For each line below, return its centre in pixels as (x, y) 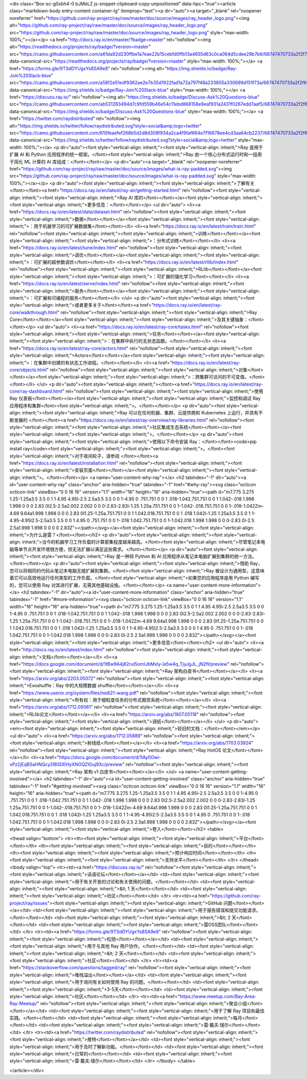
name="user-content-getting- (216, 771)
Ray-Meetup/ (23, 1004)
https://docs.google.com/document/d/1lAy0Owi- (110, 757)
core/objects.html (28, 370)
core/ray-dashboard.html (36, 391)
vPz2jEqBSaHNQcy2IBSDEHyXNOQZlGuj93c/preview (66, 765)
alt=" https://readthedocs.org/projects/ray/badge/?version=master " (80, 47)
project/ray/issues (29, 903)
